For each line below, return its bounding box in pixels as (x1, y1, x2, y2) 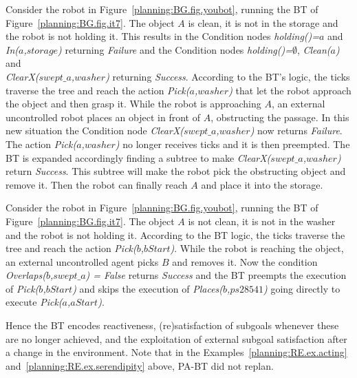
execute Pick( (6, 295, 63, 309)
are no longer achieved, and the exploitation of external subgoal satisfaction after (6, 331, 347, 346)
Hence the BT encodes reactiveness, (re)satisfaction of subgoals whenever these (6, 318, 339, 333)
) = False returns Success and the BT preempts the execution (85, 268, 347, 282)
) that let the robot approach (228, 83, 351, 97)
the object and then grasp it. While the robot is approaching (6, 96, 261, 111)
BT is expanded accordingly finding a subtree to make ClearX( (6, 150, 271, 165)
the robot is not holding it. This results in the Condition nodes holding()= (6, 29, 320, 43)
